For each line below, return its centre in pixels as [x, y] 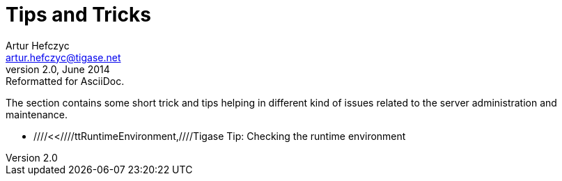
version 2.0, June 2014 [58, 69]
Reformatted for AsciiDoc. [65, 81]
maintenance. [37, 114]
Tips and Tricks [78, 15]
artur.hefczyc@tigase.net [63, 57]
